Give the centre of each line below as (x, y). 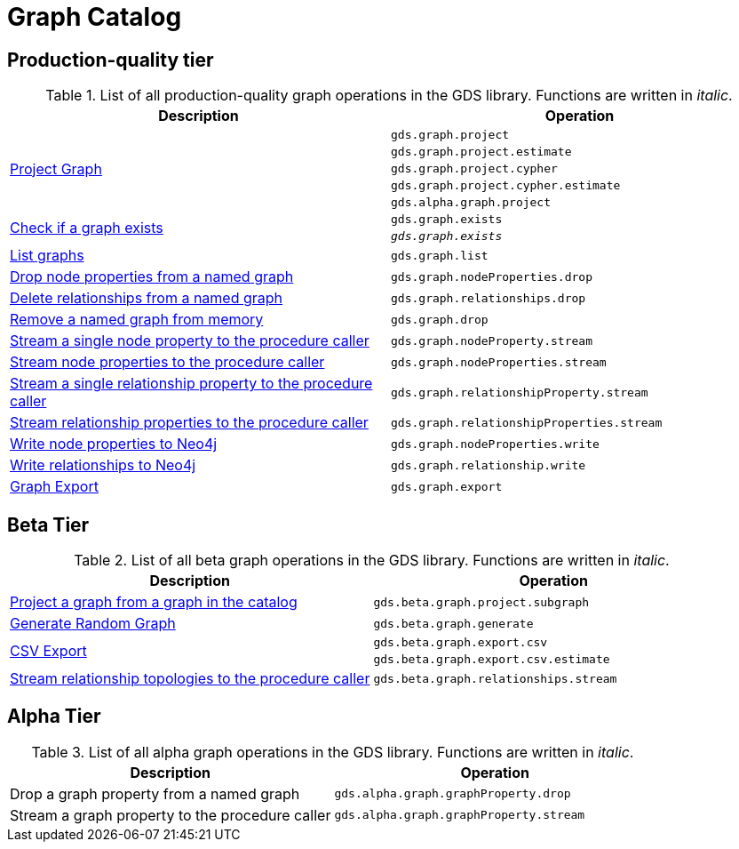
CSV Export (48, 651)
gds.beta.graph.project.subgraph (481, 602)
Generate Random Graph (93, 624)
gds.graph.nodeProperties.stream (499, 362)
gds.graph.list (440, 255)
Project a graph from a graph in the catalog (154, 602)
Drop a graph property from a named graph (155, 793)
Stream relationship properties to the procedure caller (189, 423)
